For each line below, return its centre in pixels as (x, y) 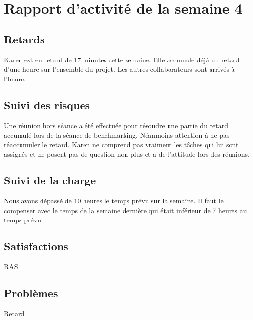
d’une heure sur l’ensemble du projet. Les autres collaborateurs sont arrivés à (119, 69)
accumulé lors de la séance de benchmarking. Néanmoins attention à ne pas (117, 135)
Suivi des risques (47, 105)
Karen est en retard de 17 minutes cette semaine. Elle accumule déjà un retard (122, 59)
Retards (24, 39)
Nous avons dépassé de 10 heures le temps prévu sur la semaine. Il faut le (114, 201)
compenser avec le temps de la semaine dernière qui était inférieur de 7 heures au (126, 210)
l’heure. (15, 78)
